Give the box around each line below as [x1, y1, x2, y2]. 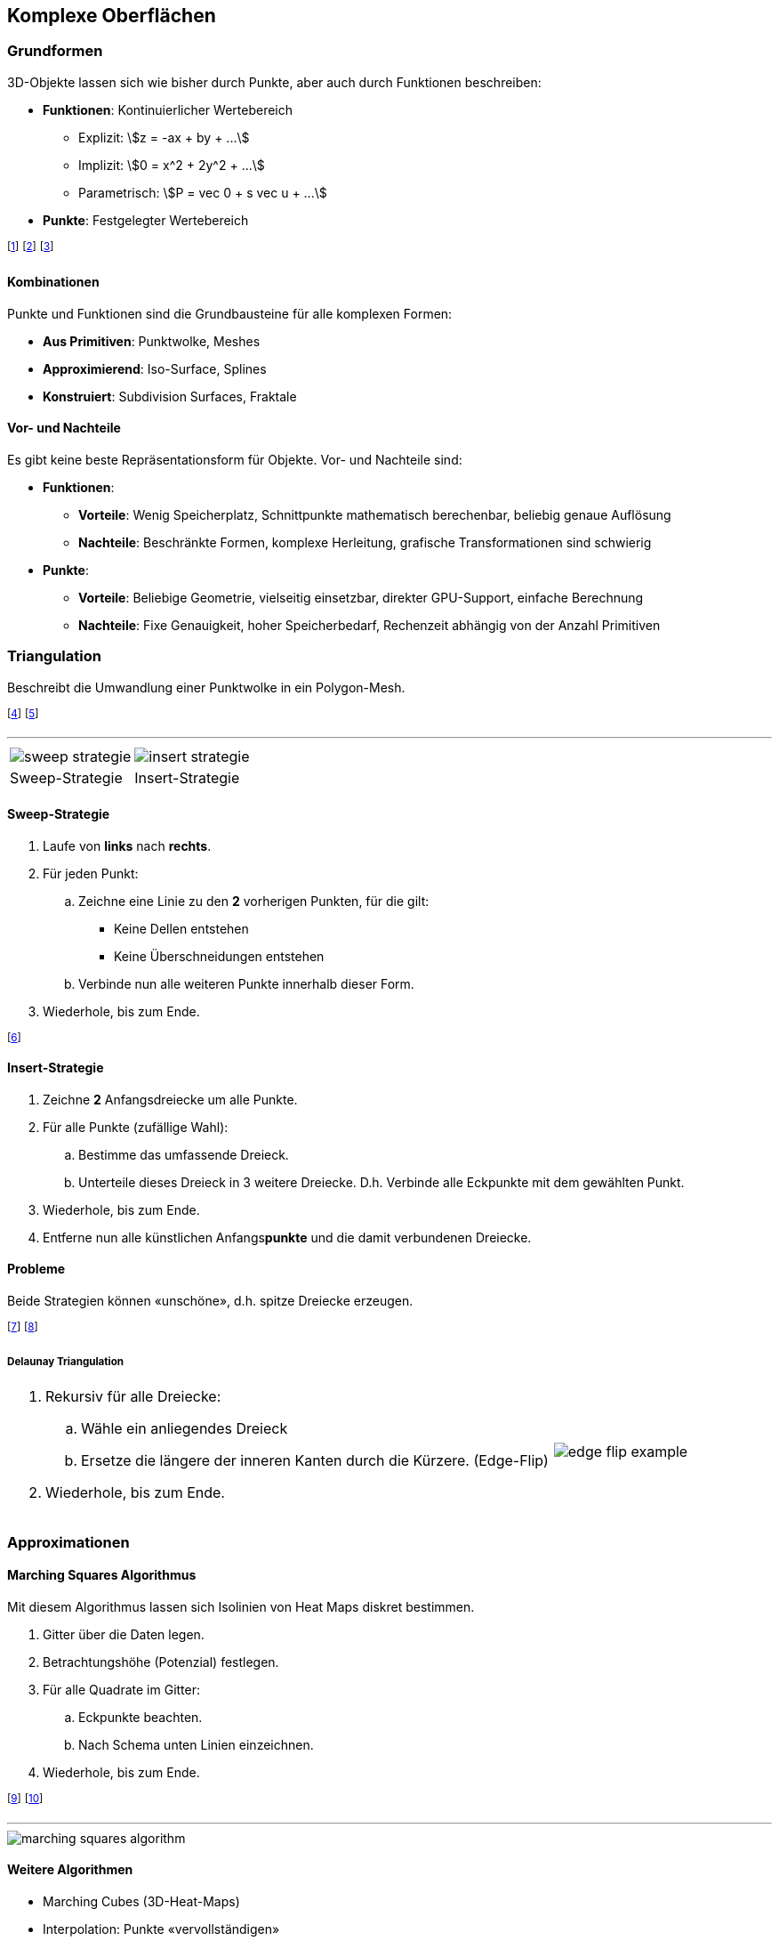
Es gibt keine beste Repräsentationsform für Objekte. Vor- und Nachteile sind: [7, 451, 462, 467]
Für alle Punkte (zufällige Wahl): [43, 1119, 229, 1135]
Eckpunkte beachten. [78, 1709, 203, 1725]
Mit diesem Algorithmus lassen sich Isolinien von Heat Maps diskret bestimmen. [7, 1598, 475, 1614]
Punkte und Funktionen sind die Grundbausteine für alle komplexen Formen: [7, 305, 453, 321]
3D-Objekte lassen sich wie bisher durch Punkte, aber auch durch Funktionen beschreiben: [7, 74, 542, 90]
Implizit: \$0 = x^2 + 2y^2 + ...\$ [78, 157, 265, 173]
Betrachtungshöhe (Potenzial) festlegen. [43, 1654, 279, 1670]
